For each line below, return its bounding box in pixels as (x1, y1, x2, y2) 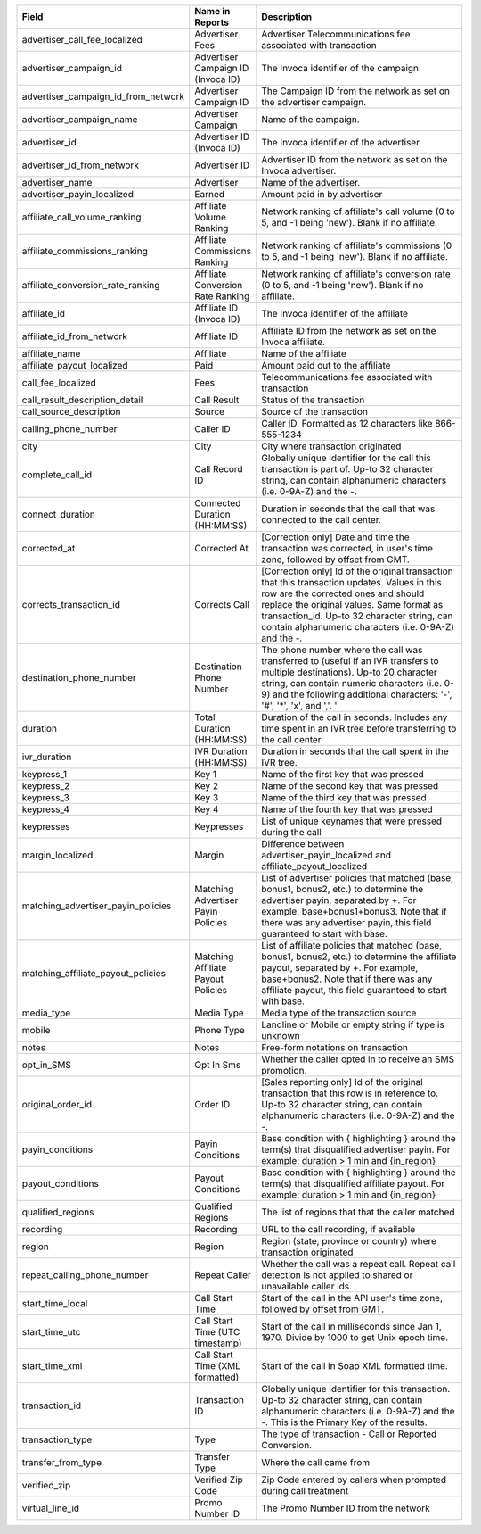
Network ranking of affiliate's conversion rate (261, 268, 452, 280)
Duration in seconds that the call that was (261, 502, 436, 515)
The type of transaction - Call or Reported (261, 1428, 437, 1440)
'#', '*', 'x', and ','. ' (261, 700, 338, 711)
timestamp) (194, 1337, 242, 1349)
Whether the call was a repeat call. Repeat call (261, 1258, 456, 1270)
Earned (194, 188, 225, 200)
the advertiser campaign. (261, 96, 367, 108)
